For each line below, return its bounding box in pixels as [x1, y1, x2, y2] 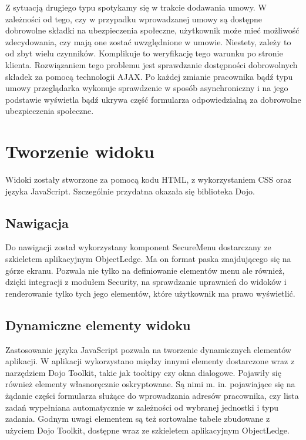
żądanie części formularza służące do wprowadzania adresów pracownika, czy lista [5, 389, 299, 401]
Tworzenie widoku [5, 139, 154, 163]
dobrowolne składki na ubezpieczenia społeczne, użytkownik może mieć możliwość [5, 24, 300, 36]
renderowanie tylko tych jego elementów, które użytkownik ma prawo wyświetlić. [5, 287, 295, 299]
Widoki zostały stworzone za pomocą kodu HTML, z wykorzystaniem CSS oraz [5, 173, 291, 186]
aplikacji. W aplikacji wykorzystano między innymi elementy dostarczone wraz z [5, 355, 295, 367]
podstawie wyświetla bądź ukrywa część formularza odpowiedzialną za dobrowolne [5, 93, 301, 105]
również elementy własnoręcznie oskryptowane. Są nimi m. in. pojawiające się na [5, 378, 295, 390]
